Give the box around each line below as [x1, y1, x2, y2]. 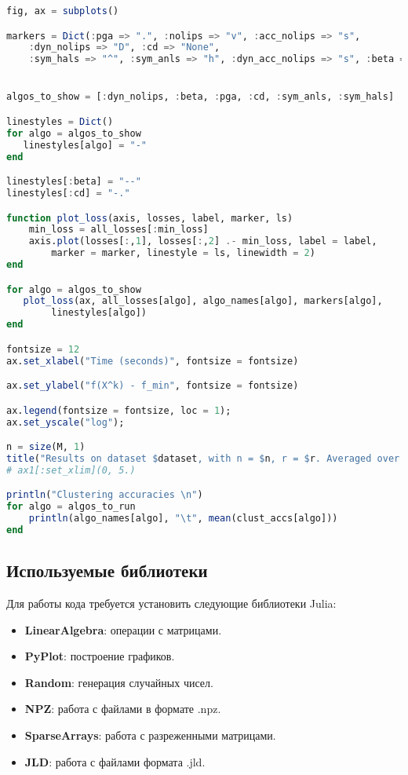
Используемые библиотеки [6, 558, 208, 583]
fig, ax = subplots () [6, 5, 119, 16]
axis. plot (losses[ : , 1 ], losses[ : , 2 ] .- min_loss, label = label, [28, 236, 377, 247]
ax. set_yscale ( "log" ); [6, 416, 125, 428]
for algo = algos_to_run [6, 501, 136, 513]
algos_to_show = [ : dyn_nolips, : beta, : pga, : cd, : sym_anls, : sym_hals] [6, 91, 395, 103]
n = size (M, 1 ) [6, 441, 86, 453]
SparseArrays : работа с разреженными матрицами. [24, 727, 276, 744]
